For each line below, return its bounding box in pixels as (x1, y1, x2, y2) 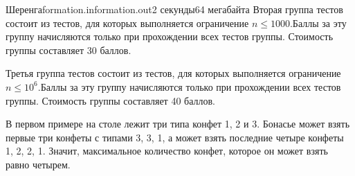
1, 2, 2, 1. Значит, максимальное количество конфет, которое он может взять (6, 143, 328, 158)
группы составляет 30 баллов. (6, 42, 131, 57)
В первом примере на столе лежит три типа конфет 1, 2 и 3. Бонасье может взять (6, 116, 350, 131)
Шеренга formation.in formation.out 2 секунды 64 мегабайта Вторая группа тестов (6, 2, 343, 16)
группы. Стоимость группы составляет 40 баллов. (6, 93, 216, 107)
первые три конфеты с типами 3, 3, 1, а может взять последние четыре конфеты (6, 130, 344, 144)
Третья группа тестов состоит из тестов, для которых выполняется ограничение (6, 66, 341, 80)
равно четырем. (6, 157, 71, 171)
